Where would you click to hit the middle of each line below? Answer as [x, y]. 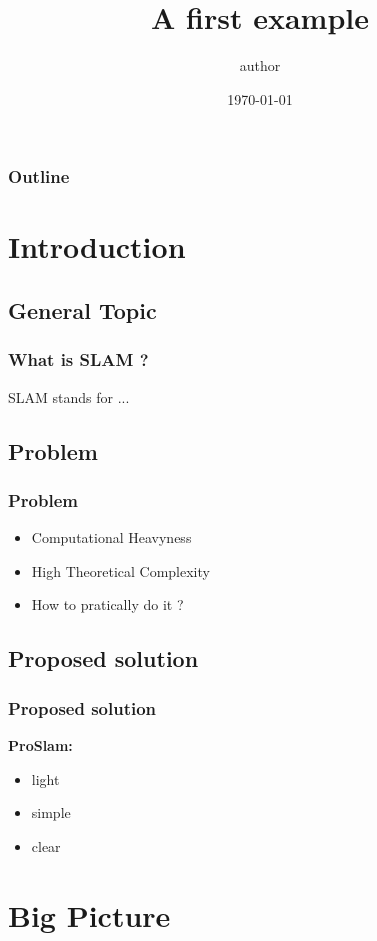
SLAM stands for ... [69, 396]
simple [51, 812]
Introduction [97, 246]
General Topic [82, 310]
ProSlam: [40, 744]
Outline [39, 176]
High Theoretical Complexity [120, 570]
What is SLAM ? [78, 359]
